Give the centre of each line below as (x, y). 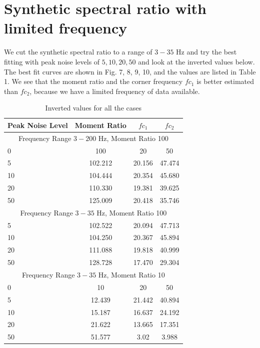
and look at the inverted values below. (196, 61)
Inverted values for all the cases (93, 108)
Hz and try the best (206, 52)
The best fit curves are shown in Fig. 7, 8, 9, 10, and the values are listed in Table (130, 71)
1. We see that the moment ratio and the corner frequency (93, 81)
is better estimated (225, 81)
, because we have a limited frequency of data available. (115, 91)
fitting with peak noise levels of (52, 61)
